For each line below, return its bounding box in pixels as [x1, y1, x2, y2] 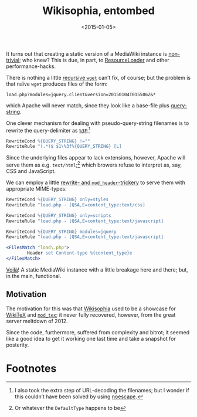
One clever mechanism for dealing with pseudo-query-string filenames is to [6, 119, 189, 127]
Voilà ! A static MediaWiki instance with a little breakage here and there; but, [6, 266, 189, 273]
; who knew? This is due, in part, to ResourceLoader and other [19, 56, 170, 63]
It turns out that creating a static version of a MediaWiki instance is [6, 50, 167, 57]
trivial [6, 56, 19, 63]
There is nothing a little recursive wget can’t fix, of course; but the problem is [6, 74, 191, 81]
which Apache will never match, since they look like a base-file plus [6, 101, 170, 109]
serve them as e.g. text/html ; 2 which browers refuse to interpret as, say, [6, 160, 182, 168]
